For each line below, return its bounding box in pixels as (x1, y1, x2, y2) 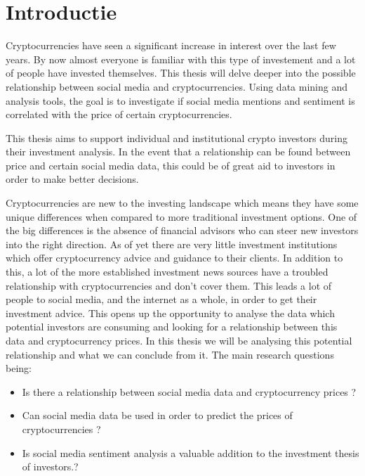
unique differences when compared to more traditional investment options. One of (6, 209, 357, 224)
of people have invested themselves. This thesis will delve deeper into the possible (6, 65, 356, 80)
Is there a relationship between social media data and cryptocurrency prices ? (22, 384, 357, 399)
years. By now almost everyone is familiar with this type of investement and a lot (6, 51, 356, 66)
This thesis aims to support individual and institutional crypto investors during (6, 130, 347, 145)
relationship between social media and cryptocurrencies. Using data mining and (6, 79, 347, 94)
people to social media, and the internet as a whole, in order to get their (6, 292, 317, 307)
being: (6, 361, 32, 375)
